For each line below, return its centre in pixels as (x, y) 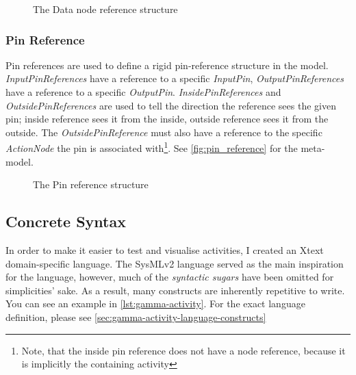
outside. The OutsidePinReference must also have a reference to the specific (164, 132)
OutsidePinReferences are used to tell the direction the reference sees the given (171, 105)
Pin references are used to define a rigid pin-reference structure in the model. (167, 65)
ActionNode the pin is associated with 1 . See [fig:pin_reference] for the (152, 147)
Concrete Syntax (66, 221)
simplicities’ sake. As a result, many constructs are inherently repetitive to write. (175, 290)
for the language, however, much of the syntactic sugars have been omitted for (170, 277)
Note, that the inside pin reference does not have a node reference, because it (183, 350)
